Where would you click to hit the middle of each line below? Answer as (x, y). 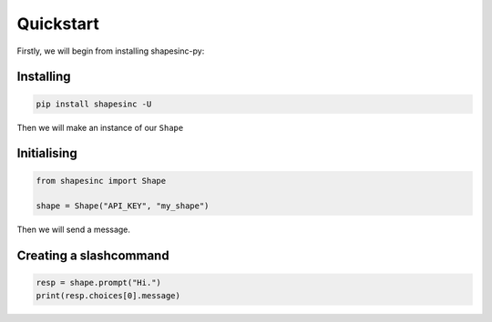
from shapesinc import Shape (101, 181)
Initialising (47, 153)
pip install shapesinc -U (94, 104)
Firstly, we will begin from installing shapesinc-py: (111, 51)
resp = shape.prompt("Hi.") (98, 283)
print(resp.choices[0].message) (108, 295)
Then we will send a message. (74, 230)
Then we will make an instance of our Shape (100, 127)
